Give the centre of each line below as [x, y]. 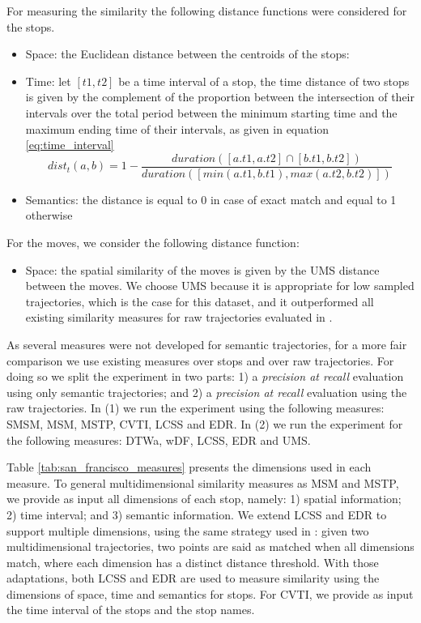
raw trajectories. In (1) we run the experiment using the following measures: [196, 408]
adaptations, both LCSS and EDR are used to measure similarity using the [193, 578]
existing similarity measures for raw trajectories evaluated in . [179, 317]
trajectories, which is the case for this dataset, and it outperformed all [200, 301]
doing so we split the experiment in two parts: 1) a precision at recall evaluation [205, 376]
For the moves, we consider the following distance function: [153, 242]
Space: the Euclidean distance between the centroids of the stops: [187, 54]
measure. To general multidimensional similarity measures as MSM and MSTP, [203, 482]
